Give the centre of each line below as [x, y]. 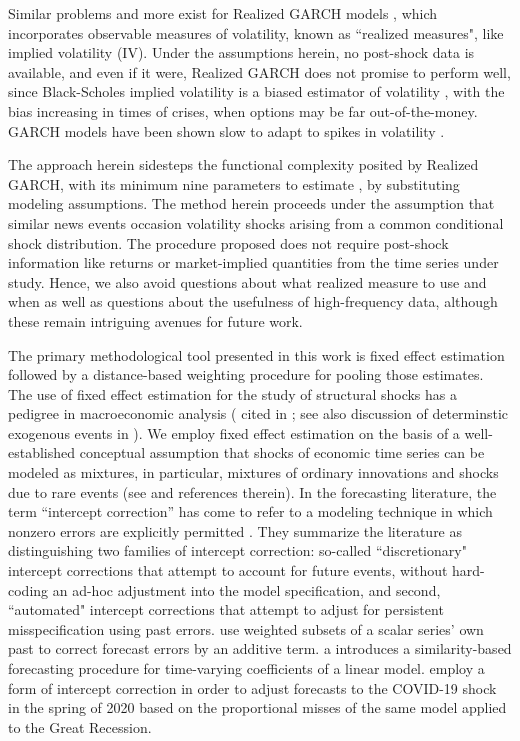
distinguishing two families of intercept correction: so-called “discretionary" [237, 550]
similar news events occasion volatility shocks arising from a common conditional [256, 222]
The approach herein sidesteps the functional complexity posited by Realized [243, 164]
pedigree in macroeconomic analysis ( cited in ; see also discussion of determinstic [258, 413]
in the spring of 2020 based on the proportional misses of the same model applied [257, 707]
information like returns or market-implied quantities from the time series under [253, 262]
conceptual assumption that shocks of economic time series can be [282, 452]
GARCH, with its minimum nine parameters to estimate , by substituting [234, 183]
